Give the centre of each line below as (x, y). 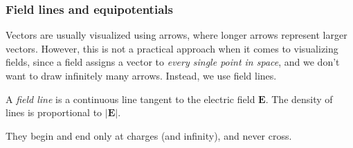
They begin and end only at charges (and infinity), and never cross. (149, 135)
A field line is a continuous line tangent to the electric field (130, 99)
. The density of (299, 99)
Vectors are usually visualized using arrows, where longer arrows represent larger (176, 35)
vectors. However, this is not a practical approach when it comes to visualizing (172, 48)
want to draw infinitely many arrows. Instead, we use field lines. (141, 75)
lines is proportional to (54, 112)
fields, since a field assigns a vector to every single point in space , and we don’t (173, 62)
